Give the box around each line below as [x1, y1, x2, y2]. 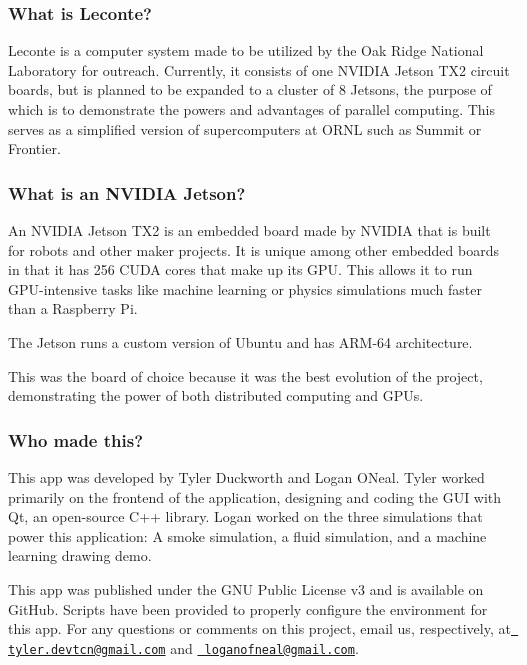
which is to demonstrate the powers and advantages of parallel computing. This [8, 99, 495, 119]
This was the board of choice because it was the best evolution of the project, [8, 365, 483, 386]
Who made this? [8, 427, 144, 452]
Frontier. [8, 138, 61, 159]
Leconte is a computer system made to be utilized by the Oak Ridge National [8, 40, 484, 61]
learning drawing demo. [8, 545, 152, 566]
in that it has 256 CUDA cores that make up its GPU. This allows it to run [8, 259, 473, 280]
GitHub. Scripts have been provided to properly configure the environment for [8, 598, 488, 619]
